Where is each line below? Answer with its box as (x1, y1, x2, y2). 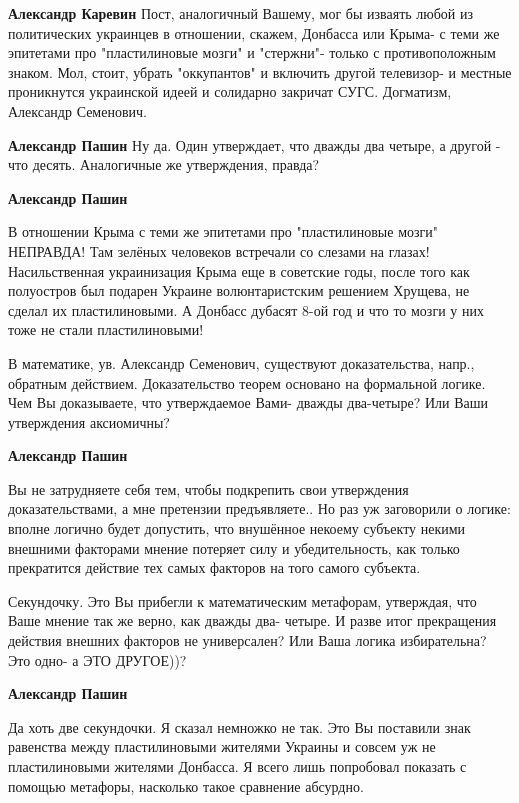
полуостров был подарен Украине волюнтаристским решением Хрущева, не (8, 280, 470, 301)
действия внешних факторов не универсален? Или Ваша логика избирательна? (8, 630, 487, 651)
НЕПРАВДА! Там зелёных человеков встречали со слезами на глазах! (8, 240, 430, 261)
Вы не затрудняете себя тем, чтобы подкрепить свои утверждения (8, 478, 409, 499)
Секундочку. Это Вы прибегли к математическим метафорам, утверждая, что (8, 590, 477, 611)
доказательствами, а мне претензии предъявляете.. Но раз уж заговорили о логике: (8, 498, 511, 519)
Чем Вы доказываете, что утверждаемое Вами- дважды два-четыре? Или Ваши (8, 392, 489, 413)
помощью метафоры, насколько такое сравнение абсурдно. (8, 775, 364, 796)
